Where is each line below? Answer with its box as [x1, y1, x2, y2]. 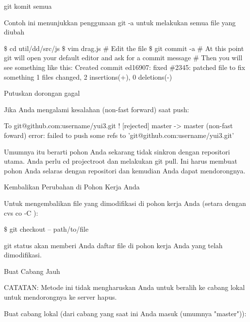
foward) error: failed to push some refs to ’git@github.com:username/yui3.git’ [4, 130, 234, 140]
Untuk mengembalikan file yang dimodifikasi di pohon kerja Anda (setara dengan [4, 198, 246, 208]
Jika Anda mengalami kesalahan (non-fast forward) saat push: [4, 104, 189, 114]
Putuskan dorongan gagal [4, 88, 80, 98]
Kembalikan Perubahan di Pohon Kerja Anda [4, 182, 140, 192]
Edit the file [111, 43, 147, 53]
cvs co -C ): [4, 207, 38, 218]
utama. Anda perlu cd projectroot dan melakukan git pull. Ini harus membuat [4, 156, 237, 166]
